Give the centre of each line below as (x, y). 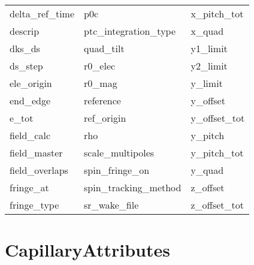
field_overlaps (39, 170)
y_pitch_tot (217, 153)
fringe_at (29, 187)
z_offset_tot (217, 205)
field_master (36, 153)
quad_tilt (104, 48)
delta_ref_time (42, 13)
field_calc (30, 135)
